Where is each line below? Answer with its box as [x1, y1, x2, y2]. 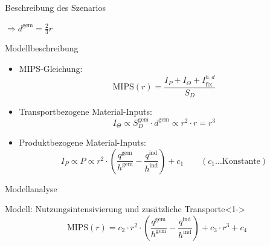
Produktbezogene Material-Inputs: [19, 136, 146, 149]
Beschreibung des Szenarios [5, 1, 106, 13]
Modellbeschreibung [5, 42, 79, 54]
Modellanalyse [5, 182, 57, 195]
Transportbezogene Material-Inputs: [19, 105, 152, 118]
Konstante [222, 157, 260, 166]
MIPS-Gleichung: [19, 62, 83, 75]
